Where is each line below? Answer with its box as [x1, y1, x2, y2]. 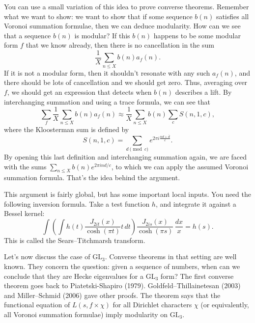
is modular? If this [74, 30, 130, 40]
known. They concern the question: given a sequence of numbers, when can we [4, 261, 240, 271]
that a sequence [4, 30, 51, 40]
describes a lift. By [175, 86, 232, 97]
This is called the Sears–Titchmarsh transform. [4, 235, 145, 245]
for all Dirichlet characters [113, 299, 192, 310]
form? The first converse [160, 270, 234, 281]
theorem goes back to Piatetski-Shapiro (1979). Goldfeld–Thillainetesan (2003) [4, 280, 241, 291]
